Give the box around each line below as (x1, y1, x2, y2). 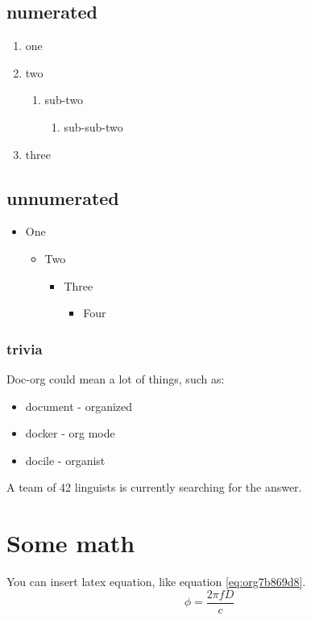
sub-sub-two (64, 118, 123, 135)
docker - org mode (25, 425, 115, 442)
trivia (6, 338, 43, 358)
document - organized (25, 397, 133, 414)
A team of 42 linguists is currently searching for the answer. (6, 479, 302, 496)
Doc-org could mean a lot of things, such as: (6, 370, 225, 387)
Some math (6, 526, 135, 559)
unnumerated (6, 185, 119, 210)
